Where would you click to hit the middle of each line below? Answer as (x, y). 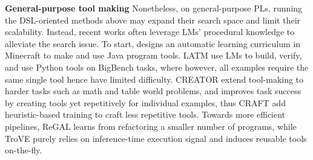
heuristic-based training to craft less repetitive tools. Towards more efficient (145, 114)
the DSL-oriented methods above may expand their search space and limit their (153, 20)
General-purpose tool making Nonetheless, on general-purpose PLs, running (154, 8)
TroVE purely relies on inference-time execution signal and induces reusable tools (156, 138)
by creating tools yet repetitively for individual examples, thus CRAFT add (145, 102)
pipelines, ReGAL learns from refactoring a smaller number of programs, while (151, 126)
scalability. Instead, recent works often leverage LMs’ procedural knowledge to (150, 32)
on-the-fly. (24, 150)
